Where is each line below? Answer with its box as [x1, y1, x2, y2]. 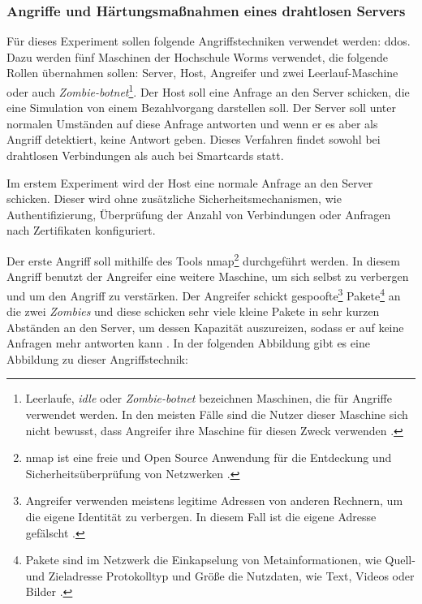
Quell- [385, 551, 416, 568]
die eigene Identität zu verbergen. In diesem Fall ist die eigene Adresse [25, 508, 377, 525]
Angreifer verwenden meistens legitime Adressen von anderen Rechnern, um [25, 492, 403, 509]
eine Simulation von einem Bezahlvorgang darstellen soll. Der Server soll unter [6, 99, 396, 116]
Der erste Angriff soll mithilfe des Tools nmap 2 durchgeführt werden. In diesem [6, 250, 400, 269]
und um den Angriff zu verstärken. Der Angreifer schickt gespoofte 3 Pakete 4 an [6, 284, 401, 304]
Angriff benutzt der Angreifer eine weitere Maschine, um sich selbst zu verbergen [6, 268, 409, 285]
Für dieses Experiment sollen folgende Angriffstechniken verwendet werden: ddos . [6, 32, 411, 50]
